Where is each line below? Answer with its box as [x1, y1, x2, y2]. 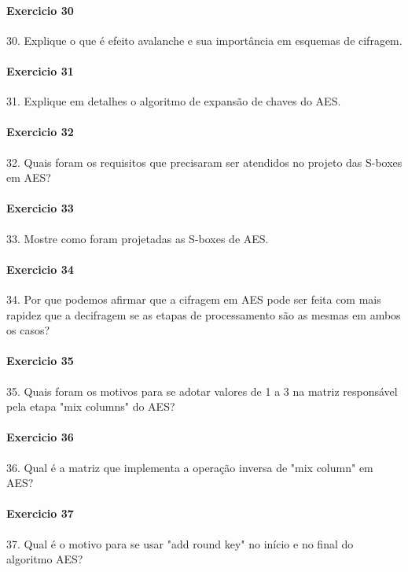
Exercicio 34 [6, 260, 74, 277]
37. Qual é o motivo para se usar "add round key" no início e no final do [6, 535, 354, 552]
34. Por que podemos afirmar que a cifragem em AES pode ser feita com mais [6, 290, 381, 307]
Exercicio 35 [6, 352, 74, 369]
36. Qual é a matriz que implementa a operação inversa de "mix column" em [6, 459, 373, 475]
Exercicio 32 [6, 124, 74, 140]
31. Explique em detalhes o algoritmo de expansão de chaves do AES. [6, 93, 341, 109]
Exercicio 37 [6, 505, 74, 522]
